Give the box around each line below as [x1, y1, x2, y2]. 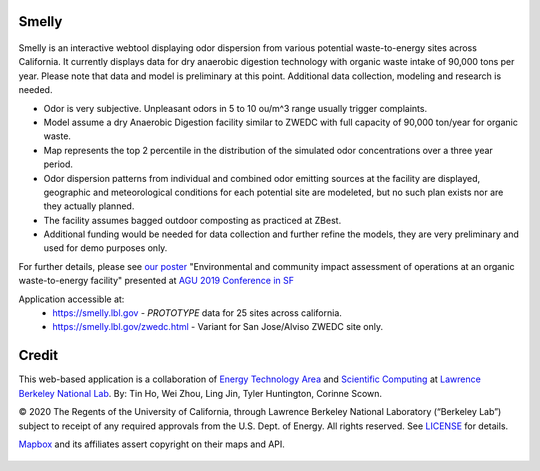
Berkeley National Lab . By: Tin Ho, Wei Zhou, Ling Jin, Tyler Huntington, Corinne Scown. [18, 387, 383, 399]
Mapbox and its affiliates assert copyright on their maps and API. [18, 438, 285, 450]
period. [43, 158, 74, 170]
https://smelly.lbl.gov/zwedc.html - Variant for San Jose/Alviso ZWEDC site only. [52, 321, 384, 333]
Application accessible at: [18, 293, 125, 305]
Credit [18, 347, 59, 364]
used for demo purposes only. [43, 242, 168, 254]
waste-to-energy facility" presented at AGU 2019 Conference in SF [18, 275, 295, 287]
